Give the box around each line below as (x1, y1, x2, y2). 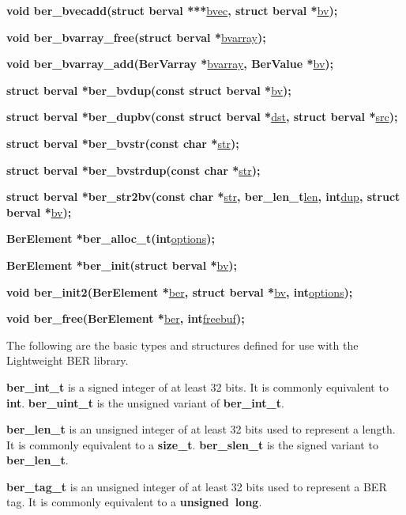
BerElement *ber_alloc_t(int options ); (6, 230, 215, 247)
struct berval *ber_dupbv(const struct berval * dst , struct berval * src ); (6, 108, 398, 125)
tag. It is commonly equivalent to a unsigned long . (6, 494, 262, 510)
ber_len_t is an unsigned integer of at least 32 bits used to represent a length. (6, 421, 396, 437)
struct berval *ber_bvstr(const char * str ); (6, 134, 239, 151)
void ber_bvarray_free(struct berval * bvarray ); (6, 28, 266, 45)
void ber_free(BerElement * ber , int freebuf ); (6, 310, 245, 327)
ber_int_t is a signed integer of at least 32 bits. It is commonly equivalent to (6, 378, 389, 395)
